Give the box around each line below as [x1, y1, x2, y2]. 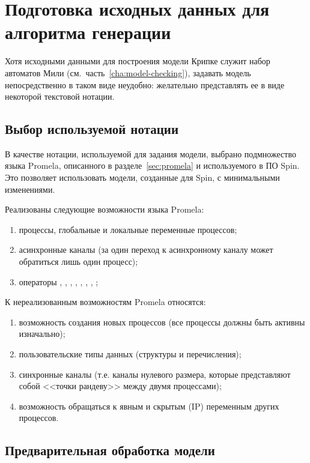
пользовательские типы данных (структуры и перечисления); [19, 348, 242, 360]
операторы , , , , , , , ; [19, 275, 99, 288]
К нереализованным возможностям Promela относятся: [5, 295, 206, 308]
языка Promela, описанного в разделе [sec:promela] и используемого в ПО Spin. [5, 159, 300, 172]
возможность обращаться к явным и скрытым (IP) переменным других [19, 399, 279, 412]
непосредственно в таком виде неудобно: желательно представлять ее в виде [5, 78, 285, 91]
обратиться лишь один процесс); [19, 255, 138, 268]
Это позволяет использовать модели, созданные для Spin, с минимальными [5, 171, 280, 184]
